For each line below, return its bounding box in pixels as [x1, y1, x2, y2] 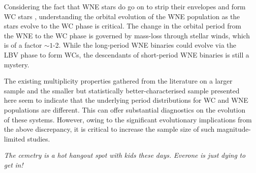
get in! [4, 159, 24, 170]
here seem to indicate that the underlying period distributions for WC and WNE [4, 95, 249, 105]
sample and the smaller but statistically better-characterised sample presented [4, 85, 240, 95]
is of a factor [4, 40, 42, 50]
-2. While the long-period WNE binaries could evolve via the [53, 40, 236, 50]
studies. [27, 133, 50, 144]
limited [4, 133, 25, 144]
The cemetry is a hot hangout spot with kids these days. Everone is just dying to [4, 150, 246, 160]
